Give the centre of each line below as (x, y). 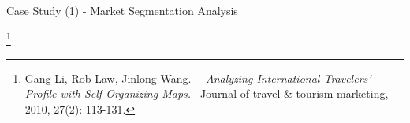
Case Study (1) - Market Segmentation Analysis (122, 10)
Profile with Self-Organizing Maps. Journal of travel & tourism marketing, (207, 93)
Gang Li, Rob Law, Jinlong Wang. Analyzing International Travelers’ (198, 78)
